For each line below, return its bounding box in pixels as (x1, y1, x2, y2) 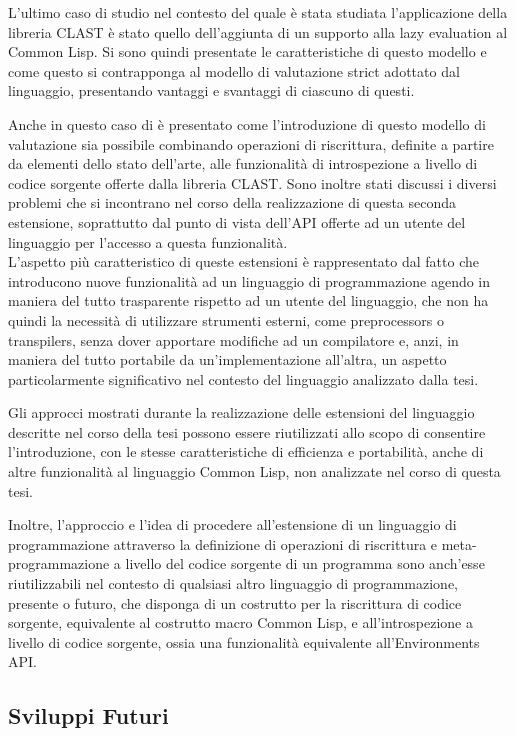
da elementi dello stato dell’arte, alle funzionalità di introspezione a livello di (8, 153, 478, 174)
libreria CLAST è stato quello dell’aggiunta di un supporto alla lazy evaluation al (8, 21, 508, 42)
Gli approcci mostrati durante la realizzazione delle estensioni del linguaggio (8, 402, 475, 423)
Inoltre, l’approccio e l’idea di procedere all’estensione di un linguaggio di (8, 514, 457, 535)
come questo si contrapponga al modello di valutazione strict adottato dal (8, 60, 460, 81)
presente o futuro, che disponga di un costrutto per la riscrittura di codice (8, 592, 462, 613)
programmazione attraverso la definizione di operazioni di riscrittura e (8, 533, 438, 554)
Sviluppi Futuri (8, 700, 169, 731)
